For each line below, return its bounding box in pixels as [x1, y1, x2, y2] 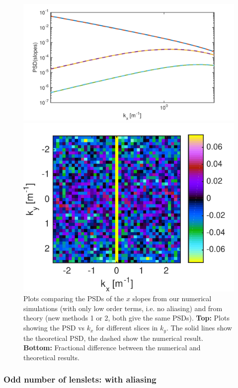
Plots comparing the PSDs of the [23, 293, 124, 304]
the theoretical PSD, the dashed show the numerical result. [23, 332, 204, 343]
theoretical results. [23, 352, 80, 362]
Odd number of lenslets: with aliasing [3, 373, 157, 386]
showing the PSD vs [23, 323, 85, 333]
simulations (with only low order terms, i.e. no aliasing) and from [23, 303, 223, 313]
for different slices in [96, 323, 158, 333]
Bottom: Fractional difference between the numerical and [23, 342, 201, 353]
